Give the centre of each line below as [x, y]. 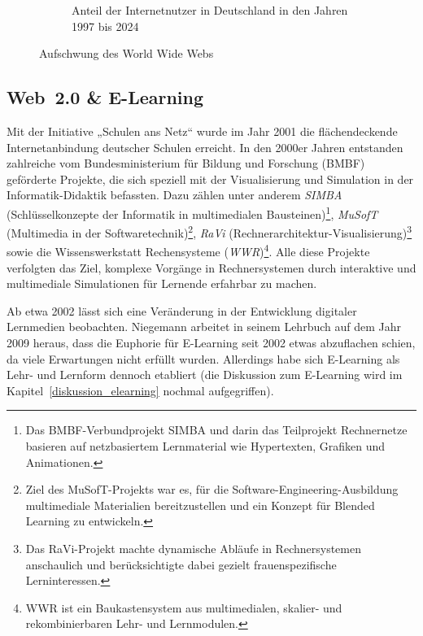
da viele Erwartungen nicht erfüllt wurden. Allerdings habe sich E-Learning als [203, 358]
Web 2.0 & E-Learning [105, 97]
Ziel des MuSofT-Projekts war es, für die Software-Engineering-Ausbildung [212, 489]
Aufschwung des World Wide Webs [126, 53]
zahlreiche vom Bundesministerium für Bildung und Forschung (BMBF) [186, 163]
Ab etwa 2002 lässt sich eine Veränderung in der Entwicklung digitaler [182, 310]
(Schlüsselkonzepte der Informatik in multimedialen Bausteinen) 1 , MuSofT [192, 212]
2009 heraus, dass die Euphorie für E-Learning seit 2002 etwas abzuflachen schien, [211, 343]
